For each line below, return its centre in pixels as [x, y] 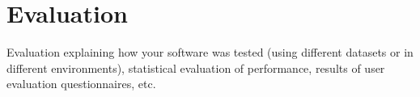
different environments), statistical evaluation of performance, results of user [196, 67]
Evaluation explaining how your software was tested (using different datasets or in [210, 52]
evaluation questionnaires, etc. [81, 84]
